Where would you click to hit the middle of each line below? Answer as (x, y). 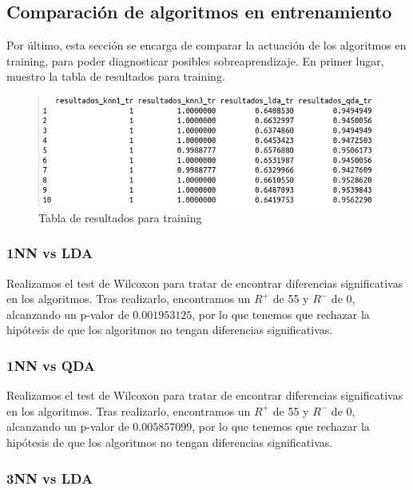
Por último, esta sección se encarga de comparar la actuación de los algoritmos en (206, 45)
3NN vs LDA (50, 478)
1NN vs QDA (51, 365)
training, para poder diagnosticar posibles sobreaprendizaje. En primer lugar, (195, 60)
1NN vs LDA (50, 253)
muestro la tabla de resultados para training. (116, 76)
